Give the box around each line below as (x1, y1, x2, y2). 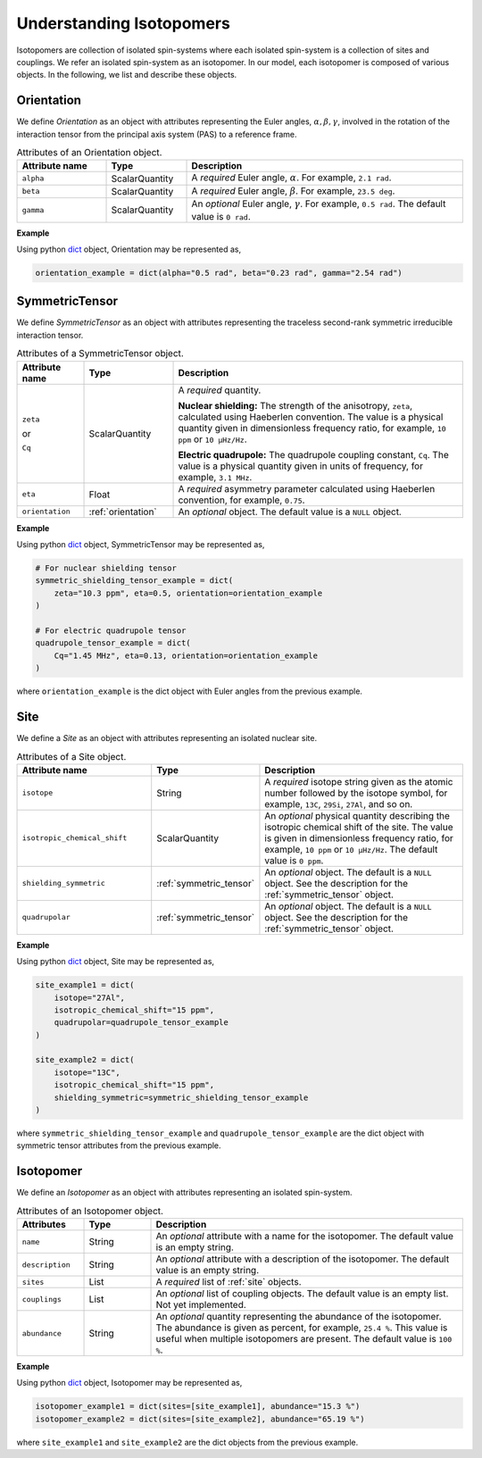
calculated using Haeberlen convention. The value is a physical (178, 411, 444, 423)
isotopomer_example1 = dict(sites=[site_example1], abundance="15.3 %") (35, 1402, 361, 1412)
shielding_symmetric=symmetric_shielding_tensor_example (54, 1092, 309, 1103)
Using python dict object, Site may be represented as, (16, 956, 214, 967)
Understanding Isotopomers (16, 13, 231, 33)
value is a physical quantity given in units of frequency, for (178, 460, 424, 472)
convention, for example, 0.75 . (178, 494, 305, 506)
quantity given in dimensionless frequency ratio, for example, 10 (178, 421, 446, 434)
